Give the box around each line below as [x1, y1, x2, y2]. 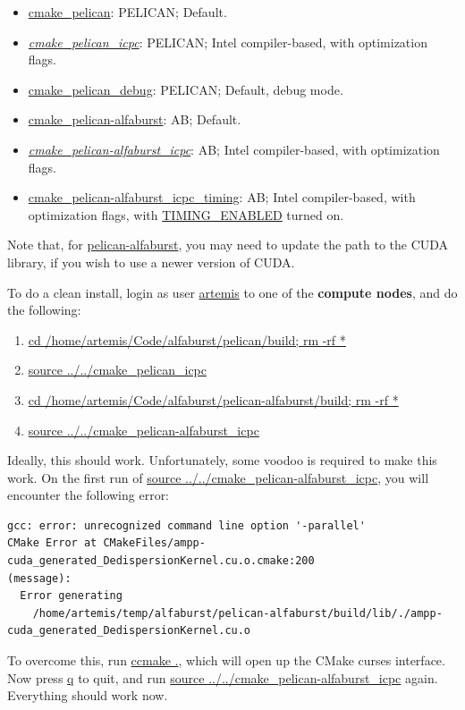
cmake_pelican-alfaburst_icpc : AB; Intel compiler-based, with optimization [28, 139, 440, 158]
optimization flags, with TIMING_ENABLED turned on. [28, 205, 344, 224]
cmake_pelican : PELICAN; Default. [28, 3, 227, 21]
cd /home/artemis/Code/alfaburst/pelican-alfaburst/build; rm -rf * [28, 390, 399, 409]
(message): [7, 571, 72, 585]
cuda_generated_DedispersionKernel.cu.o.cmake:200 [7, 554, 315, 568]
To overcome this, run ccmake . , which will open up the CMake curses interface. [7, 651, 445, 670]
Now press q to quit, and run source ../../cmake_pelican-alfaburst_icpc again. [7, 668, 438, 687]
